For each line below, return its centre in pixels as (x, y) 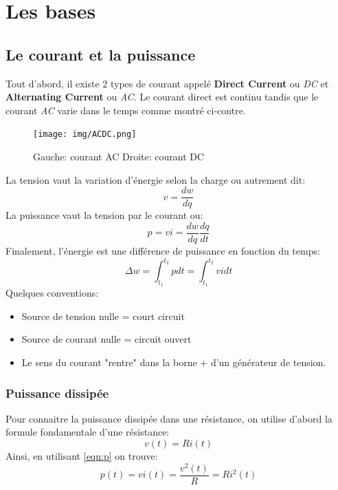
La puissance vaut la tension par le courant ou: (104, 215)
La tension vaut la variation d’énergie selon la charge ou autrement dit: (156, 179)
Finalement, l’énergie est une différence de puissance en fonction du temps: (163, 250)
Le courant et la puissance (101, 54)
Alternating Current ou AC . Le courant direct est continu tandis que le (162, 97)
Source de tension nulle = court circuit (103, 316)
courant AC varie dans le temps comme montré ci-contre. (126, 110)
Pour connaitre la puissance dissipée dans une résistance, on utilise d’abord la (169, 418)
